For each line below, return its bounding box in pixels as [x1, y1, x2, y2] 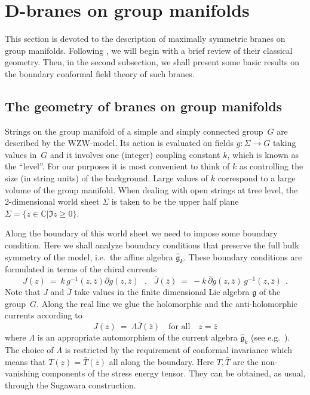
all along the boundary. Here [109, 355, 214, 367]
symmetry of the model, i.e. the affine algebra [5, 250, 173, 263]
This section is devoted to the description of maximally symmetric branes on [5, 32, 286, 45]
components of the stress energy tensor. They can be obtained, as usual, [41, 367, 306, 379]
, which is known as [227, 148, 299, 160]
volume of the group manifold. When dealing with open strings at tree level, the [5, 183, 298, 196]
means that [5, 355, 46, 367]
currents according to [5, 309, 82, 321]
